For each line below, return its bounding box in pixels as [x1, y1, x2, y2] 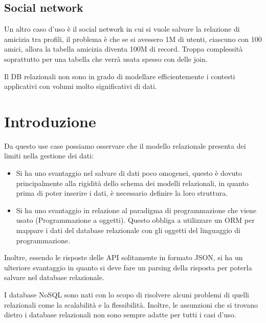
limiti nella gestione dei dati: [4, 150, 94, 161]
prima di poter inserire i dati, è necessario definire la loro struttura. [16, 188, 228, 198]
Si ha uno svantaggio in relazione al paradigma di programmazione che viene [16, 204, 257, 215]
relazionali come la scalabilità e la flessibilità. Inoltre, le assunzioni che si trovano [4, 299, 258, 310]
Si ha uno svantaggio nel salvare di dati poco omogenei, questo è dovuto [16, 168, 242, 178]
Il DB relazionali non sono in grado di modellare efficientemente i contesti [4, 71, 235, 81]
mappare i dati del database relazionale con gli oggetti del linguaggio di [16, 225, 240, 236]
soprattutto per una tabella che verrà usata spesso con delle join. [4, 53, 208, 64]
